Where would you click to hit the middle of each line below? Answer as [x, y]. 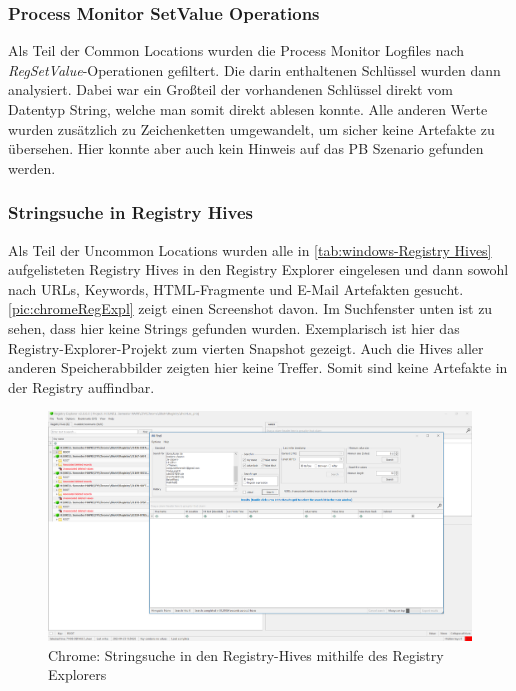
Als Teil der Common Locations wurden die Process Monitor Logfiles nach [236, 50]
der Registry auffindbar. [81, 386]
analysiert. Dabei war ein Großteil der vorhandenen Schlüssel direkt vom [230, 89]
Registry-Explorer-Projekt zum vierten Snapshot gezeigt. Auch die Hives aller [246, 347]
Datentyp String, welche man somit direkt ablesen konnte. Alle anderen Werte [248, 109]
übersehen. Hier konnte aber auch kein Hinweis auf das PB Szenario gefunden [246, 148]
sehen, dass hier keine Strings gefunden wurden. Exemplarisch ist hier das [234, 327]
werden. [32, 167]
